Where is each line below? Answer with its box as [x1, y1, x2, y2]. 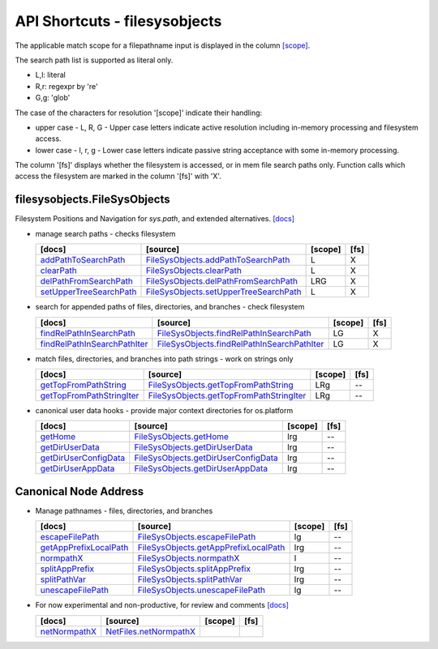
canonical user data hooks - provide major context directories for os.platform [35, 405, 294, 415]
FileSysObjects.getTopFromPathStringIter [148, 390, 307, 401]
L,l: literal [35, 70, 67, 80]
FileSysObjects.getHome [134, 431, 229, 442]
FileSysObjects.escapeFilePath [137, 532, 256, 543]
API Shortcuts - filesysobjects [15, 12, 222, 30]
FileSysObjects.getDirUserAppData [134, 463, 268, 474]
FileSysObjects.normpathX [137, 553, 240, 564]
